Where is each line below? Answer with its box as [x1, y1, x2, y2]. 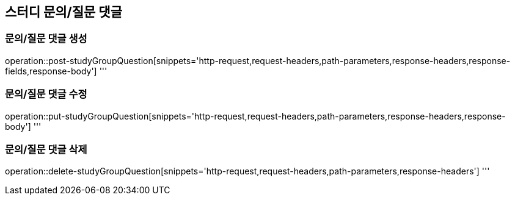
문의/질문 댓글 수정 [5, 88, 87, 101]
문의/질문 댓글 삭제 [5, 143, 87, 155]
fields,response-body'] [5, 65, 97, 76]
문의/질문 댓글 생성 [5, 32, 87, 45]
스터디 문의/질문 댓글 [5, 4, 122, 20]
